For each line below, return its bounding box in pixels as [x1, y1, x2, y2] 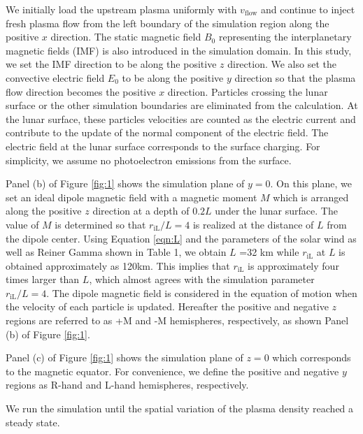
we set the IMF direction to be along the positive [6, 57, 217, 71]
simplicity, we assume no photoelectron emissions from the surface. [6, 152, 292, 167]
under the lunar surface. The [215, 203, 338, 218]
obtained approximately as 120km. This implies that [6, 258, 230, 273]
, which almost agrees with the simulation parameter [89, 272, 315, 287]
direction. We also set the [227, 57, 336, 71]
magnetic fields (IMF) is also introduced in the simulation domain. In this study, [6, 43, 352, 57]
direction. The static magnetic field [50, 29, 201, 44]
